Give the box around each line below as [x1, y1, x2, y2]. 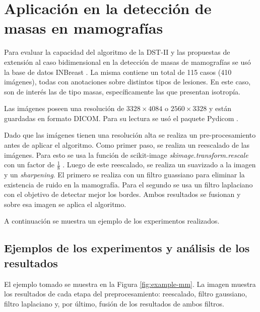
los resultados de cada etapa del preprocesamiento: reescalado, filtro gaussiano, [4, 288, 247, 299]
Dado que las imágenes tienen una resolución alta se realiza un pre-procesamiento [4, 130, 256, 140]
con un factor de [4, 159, 54, 170]
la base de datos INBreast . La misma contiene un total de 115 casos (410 [4, 66, 232, 77]
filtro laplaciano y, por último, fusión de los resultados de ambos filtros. [4, 298, 224, 308]
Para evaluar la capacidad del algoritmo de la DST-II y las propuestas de [4, 47, 230, 57]
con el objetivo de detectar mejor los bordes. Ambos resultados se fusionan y [4, 189, 241, 199]
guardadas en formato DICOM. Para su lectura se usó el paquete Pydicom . [4, 113, 238, 123]
